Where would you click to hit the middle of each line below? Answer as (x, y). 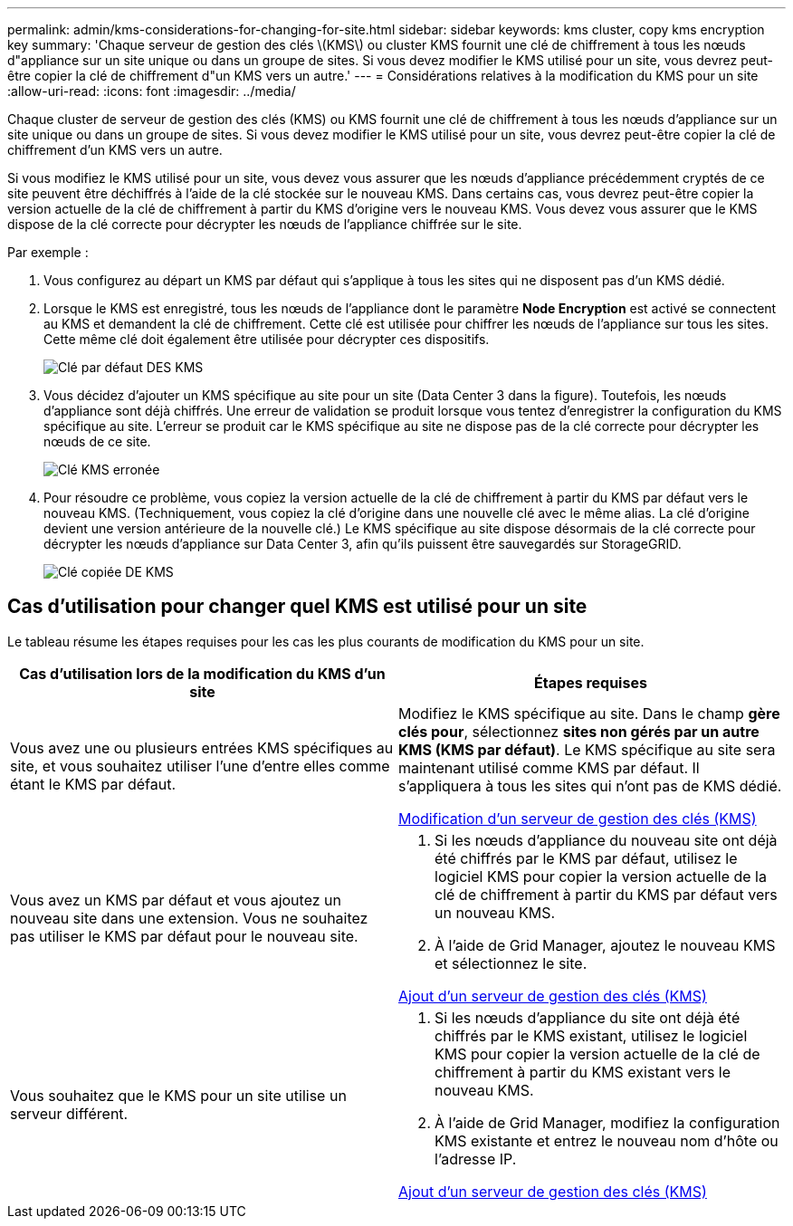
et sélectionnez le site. (511, 963)
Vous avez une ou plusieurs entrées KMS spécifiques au (202, 747)
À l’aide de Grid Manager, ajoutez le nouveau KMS (605, 945)
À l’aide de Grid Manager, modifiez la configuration (607, 1122)
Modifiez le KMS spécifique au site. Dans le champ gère (589, 713)
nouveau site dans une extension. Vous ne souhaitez (189, 918)
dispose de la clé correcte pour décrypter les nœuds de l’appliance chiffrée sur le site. (265, 224)
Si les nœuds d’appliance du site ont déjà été (588, 1017)
